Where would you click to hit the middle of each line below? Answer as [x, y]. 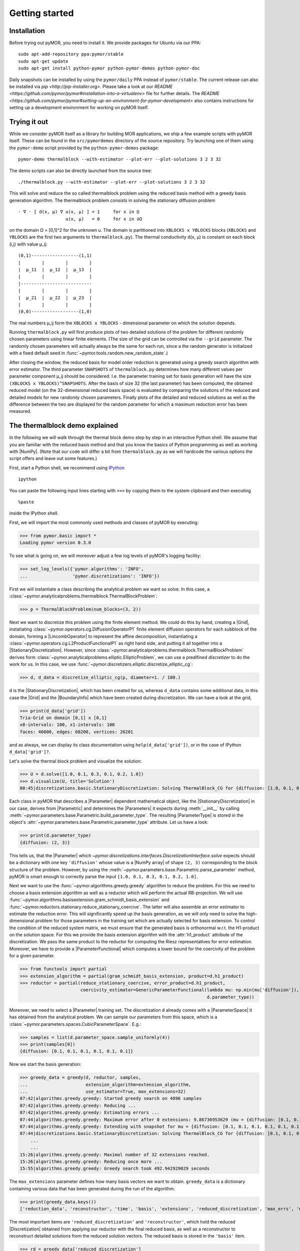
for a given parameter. [32, 956]
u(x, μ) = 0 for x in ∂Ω [104, 219]
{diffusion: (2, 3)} [45, 842]
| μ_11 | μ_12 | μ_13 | [55, 269]
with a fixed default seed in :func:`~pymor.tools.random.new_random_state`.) [89, 353]
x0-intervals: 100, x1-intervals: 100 [67, 725]
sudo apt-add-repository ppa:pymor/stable [71, 54]
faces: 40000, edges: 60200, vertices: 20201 [76, 732]
